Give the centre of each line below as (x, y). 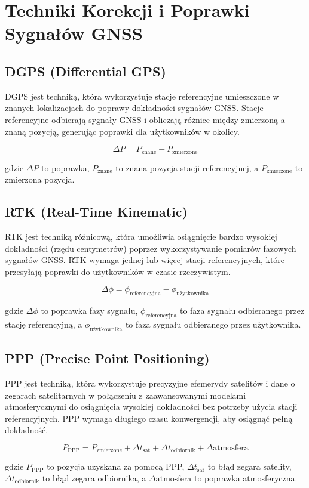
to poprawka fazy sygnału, (89, 311)
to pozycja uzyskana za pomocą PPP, (116, 466)
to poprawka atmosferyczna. (246, 478)
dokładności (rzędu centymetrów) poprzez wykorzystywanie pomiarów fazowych (151, 248)
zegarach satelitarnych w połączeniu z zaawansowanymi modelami (126, 395)
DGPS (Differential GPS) (85, 71)
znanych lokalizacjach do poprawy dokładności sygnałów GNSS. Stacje (134, 108)
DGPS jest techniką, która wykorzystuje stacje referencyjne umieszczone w (142, 96)
